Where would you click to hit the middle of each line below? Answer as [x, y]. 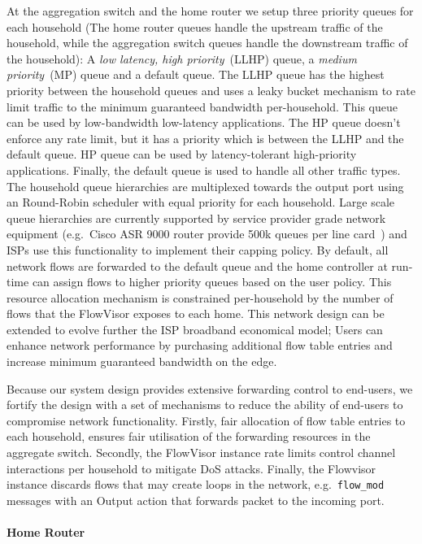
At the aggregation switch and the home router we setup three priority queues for [210, 11]
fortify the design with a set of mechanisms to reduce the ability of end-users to [205, 405]
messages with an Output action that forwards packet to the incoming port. [196, 500]
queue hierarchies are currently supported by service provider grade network [196, 218]
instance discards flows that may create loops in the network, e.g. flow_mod [196, 484]
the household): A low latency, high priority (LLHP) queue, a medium [182, 58]
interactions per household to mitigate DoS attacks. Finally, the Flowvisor [191, 468]
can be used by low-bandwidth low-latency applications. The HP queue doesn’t [204, 122]
